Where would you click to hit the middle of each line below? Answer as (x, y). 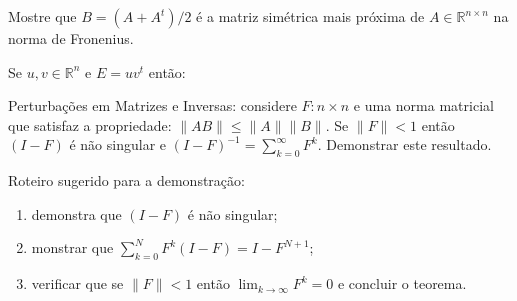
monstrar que (72, 247)
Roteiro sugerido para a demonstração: (126, 180)
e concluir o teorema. (402, 283)
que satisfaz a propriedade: (90, 124)
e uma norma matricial (423, 105)
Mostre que (42, 16)
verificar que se (77, 283)
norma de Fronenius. (71, 38)
